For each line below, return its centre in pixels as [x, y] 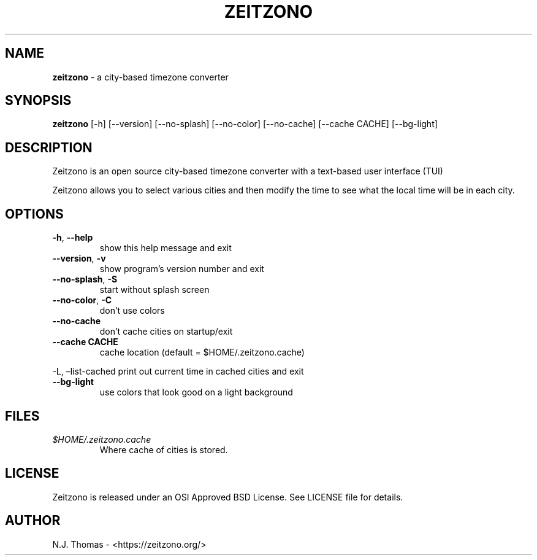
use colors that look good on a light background [196, 392]
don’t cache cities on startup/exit [166, 332]
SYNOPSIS [38, 101]
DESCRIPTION [49, 147]
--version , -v [79, 259]
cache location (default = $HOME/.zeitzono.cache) [202, 352]
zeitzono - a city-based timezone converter [140, 77]
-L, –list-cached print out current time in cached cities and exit [178, 371]
